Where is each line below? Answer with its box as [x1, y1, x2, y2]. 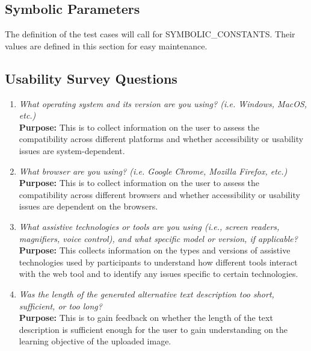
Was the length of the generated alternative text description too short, [19, 287, 274, 300]
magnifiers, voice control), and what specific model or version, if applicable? [19, 232, 298, 244]
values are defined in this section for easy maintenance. [5, 39, 208, 52]
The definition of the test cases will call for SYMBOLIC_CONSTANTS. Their [5, 28, 295, 40]
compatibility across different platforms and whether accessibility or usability [19, 132, 304, 145]
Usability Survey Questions [5, 69, 177, 87]
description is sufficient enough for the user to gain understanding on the [19, 323, 288, 335]
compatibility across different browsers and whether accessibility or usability [19, 188, 300, 200]
